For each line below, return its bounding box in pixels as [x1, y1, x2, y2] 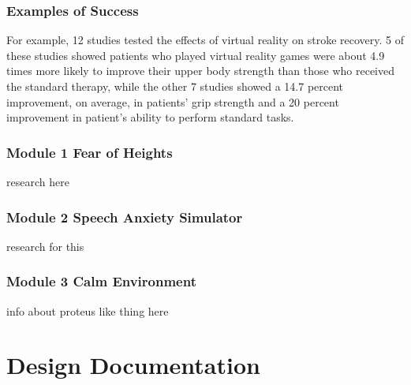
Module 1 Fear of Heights [6, 142, 173, 162]
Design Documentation [6, 349, 260, 381]
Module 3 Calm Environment [6, 271, 196, 291]
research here [6, 174, 69, 189]
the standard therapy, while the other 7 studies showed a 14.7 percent [6, 78, 344, 94]
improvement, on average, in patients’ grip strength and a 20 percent [6, 93, 339, 110]
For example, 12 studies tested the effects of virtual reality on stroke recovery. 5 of [6, 32, 404, 48]
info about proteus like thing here [6, 302, 169, 319]
